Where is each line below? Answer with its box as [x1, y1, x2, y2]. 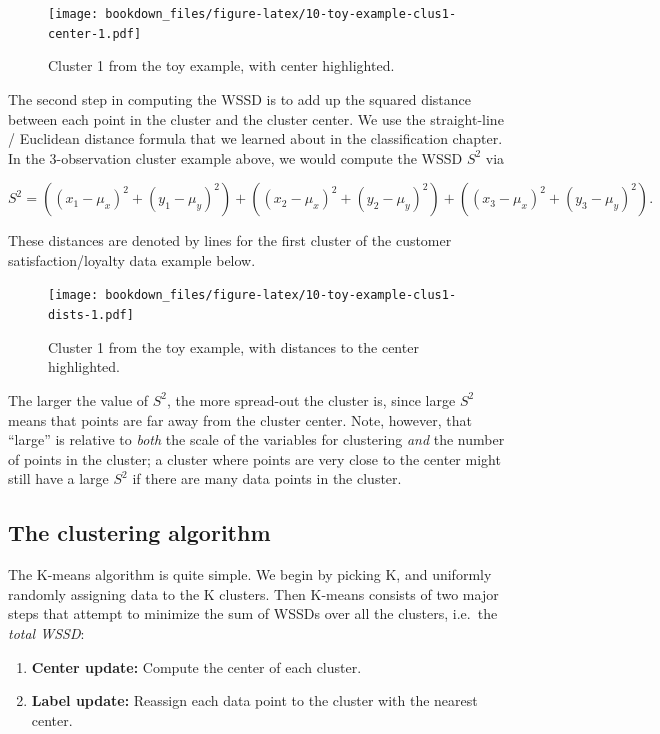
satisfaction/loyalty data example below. [8, 249, 256, 270]
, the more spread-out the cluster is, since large [167, 389, 456, 410]
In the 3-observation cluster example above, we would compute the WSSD [8, 147, 463, 168]
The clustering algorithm [8, 517, 271, 548]
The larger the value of [8, 389, 149, 410]
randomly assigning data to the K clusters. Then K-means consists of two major [8, 583, 499, 604]
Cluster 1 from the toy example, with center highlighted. [48, 55, 395, 76]
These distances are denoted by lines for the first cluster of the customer [8, 230, 452, 251]
